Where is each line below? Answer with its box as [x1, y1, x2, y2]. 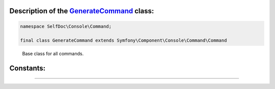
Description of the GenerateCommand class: [9, 7, 154, 15]
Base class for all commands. [22, 51, 84, 57]
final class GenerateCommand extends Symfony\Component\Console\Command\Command [20, 38, 227, 43]
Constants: [9, 64, 46, 73]
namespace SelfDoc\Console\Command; [20, 23, 112, 29]
